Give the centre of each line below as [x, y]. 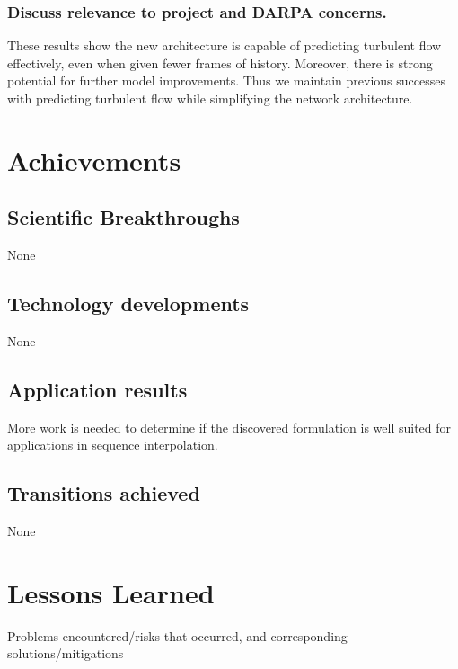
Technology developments [128, 303]
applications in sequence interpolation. [113, 445]
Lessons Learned [111, 592]
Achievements [94, 160]
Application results [97, 389]
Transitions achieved [104, 493]
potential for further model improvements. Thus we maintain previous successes [226, 80]
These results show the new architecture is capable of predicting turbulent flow [225, 45]
